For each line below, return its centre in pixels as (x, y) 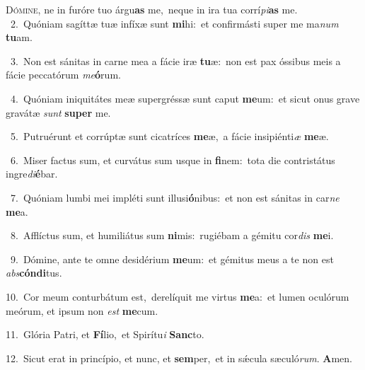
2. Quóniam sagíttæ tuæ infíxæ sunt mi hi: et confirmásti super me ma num (174, 23)
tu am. (19, 37)
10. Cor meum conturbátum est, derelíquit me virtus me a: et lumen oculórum (178, 296)
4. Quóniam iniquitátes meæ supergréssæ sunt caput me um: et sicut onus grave (185, 98)
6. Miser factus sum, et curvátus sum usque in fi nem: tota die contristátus (173, 160)
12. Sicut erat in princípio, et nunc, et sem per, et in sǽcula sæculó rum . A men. (179, 358)
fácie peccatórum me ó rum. (63, 75)
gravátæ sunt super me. (58, 112)
